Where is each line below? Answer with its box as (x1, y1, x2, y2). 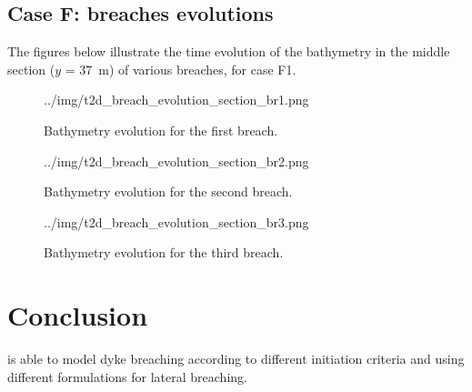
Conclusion (7, 297, 148, 334)
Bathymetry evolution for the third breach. (44, 243, 284, 262)
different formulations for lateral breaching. (7, 367, 247, 386)
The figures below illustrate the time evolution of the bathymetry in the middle (7, 42, 450, 61)
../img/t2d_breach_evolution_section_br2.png (44, 151, 309, 170)
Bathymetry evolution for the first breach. (44, 120, 278, 139)
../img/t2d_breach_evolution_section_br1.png (44, 90, 309, 109)
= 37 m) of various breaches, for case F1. (65, 59, 296, 78)
